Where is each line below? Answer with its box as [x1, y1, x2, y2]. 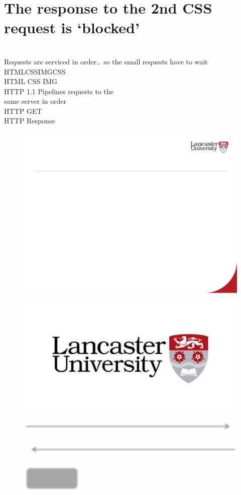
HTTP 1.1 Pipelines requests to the [4, 86, 114, 96]
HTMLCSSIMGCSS [4, 66, 66, 77]
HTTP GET [4, 105, 42, 116]
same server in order [4, 96, 66, 106]
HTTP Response [4, 115, 55, 126]
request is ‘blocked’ [4, 17, 140, 38]
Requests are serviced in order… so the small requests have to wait [4, 56, 208, 66]
